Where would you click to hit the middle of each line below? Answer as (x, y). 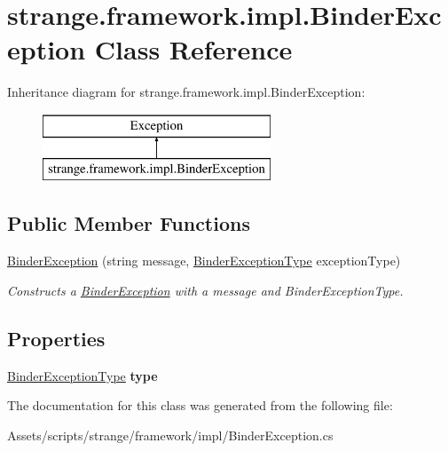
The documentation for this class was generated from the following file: (200, 405)
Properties (56, 338)
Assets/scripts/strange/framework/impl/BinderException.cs (170, 435)
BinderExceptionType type (83, 375)
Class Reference (193, 49)
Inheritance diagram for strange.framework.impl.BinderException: (186, 92)
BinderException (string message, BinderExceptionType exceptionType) (204, 261)
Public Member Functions (129, 223)
